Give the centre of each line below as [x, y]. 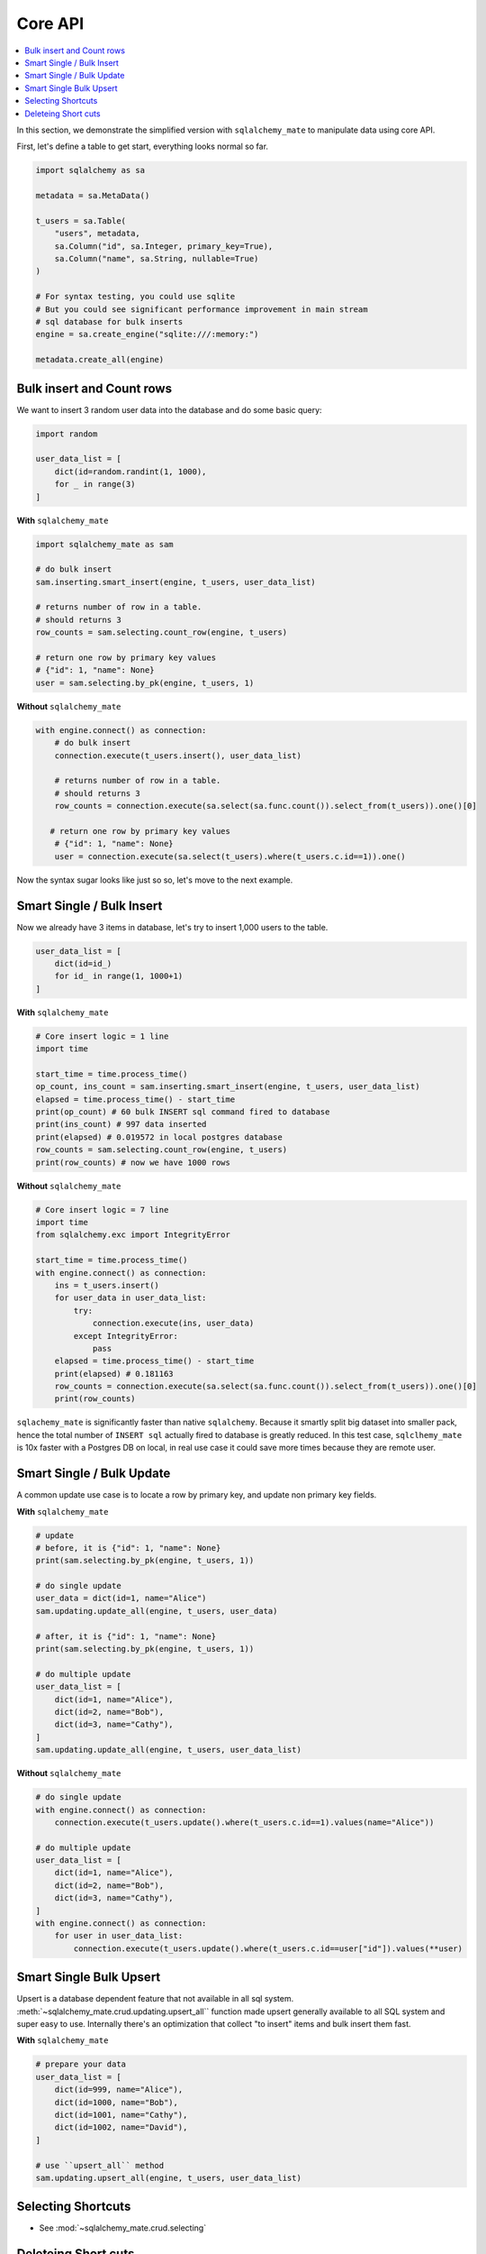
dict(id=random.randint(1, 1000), [130, 472]
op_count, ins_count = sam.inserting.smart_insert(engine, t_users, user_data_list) [228, 1087]
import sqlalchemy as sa [90, 170]
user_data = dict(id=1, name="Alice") [121, 1599]
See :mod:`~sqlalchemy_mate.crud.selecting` [123, 2228]
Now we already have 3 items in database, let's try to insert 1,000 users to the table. [172, 927]
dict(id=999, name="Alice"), [119, 2090]
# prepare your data [81, 2064]
